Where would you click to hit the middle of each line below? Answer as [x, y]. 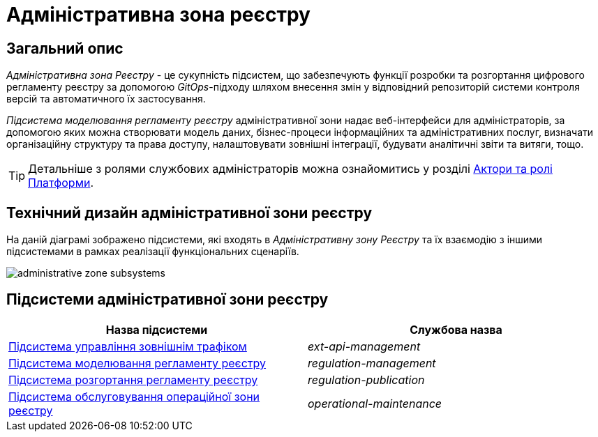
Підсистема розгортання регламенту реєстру [133, 379]
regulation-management [372, 363]
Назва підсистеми [157, 329]
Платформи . [61, 183]
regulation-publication [366, 379]
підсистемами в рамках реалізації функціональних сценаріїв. [153, 252]
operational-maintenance [375, 403]
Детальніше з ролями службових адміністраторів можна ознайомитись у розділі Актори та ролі [290, 169]
